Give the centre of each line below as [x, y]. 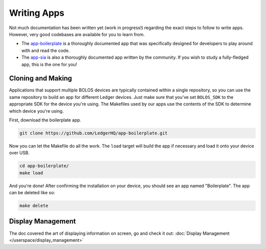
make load [31, 173]
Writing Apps [37, 13]
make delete [34, 206]
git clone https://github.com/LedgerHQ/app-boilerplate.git [94, 133]
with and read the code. [46, 50]
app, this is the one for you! [49, 64]
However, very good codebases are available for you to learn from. [77, 34]
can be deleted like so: [32, 193]
